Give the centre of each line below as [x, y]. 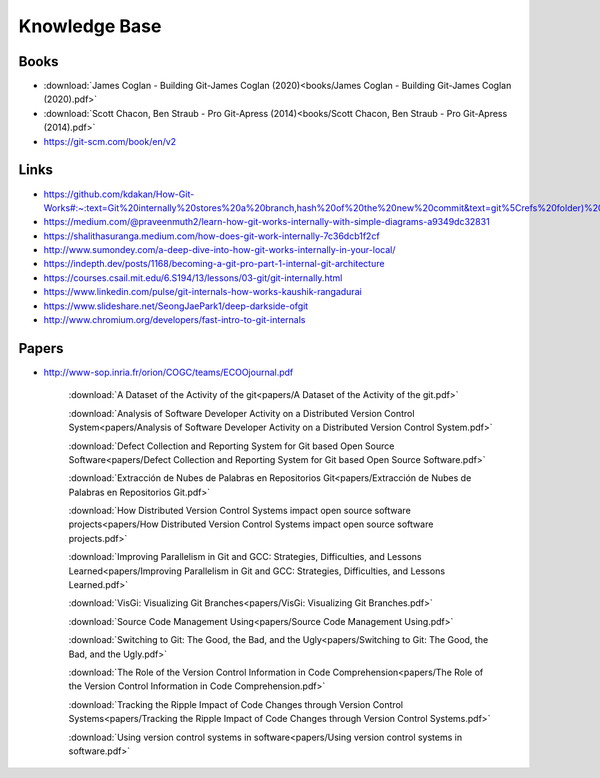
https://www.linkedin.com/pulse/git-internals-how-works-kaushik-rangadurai [202, 292]
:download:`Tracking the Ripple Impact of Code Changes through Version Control [236, 704]
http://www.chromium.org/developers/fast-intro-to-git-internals [174, 320]
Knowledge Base [90, 26]
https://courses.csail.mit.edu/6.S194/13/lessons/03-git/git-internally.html [193, 277]
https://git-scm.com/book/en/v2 [110, 141]
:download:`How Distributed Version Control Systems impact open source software [240, 511]
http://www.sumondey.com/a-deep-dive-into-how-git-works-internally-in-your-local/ [219, 250]
